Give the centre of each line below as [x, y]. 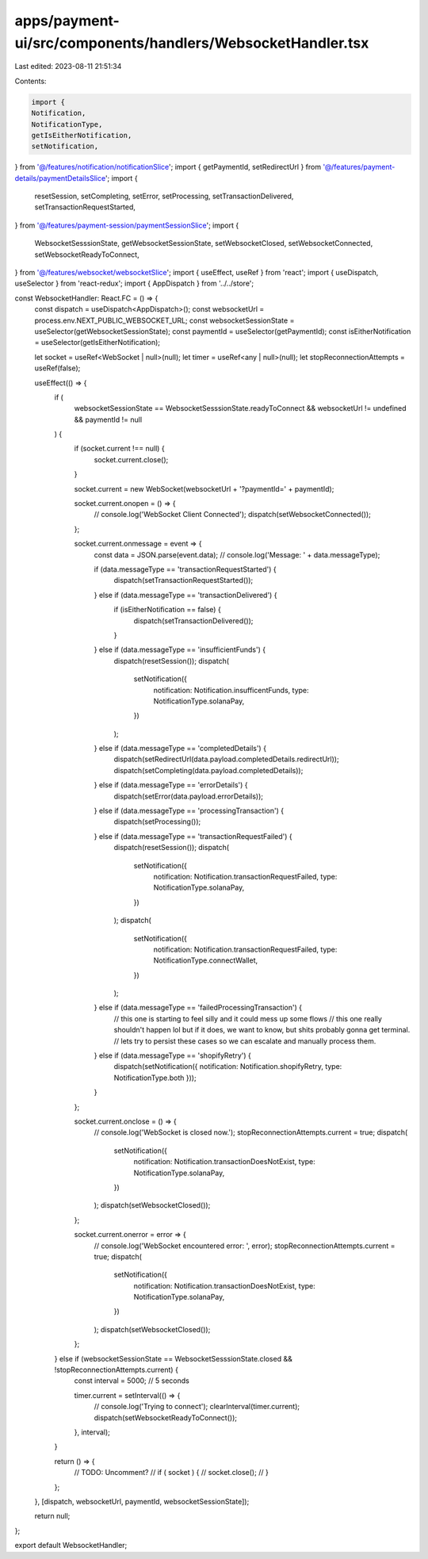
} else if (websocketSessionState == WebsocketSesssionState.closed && [173, 1358]
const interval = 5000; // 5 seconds [132, 1381]
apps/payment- [67, 21]
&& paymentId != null [108, 419]
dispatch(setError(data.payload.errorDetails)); [189, 796]
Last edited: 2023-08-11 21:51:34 [68, 67]
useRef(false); [57, 368]
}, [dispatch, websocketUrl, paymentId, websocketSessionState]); [142, 1501]
